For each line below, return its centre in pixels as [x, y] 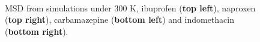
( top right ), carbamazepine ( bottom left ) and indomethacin [119, 19]
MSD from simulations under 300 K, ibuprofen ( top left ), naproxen [130, 7]
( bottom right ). [37, 31]
